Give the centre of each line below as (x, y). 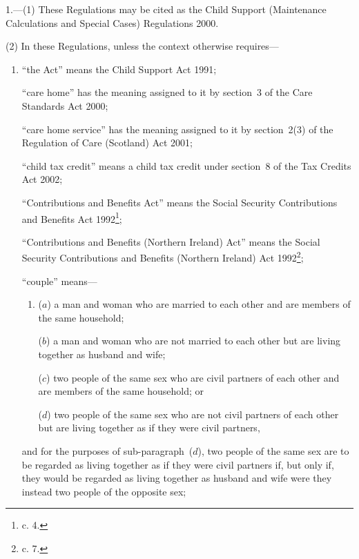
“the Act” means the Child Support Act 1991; (119, 69)
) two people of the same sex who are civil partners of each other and (193, 377)
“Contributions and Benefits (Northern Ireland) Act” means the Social (171, 241)
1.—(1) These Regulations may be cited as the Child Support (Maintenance (166, 9)
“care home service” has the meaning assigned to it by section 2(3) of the (177, 129)
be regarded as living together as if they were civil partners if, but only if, (178, 464)
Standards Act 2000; (65, 105)
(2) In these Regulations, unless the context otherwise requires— (142, 46)
